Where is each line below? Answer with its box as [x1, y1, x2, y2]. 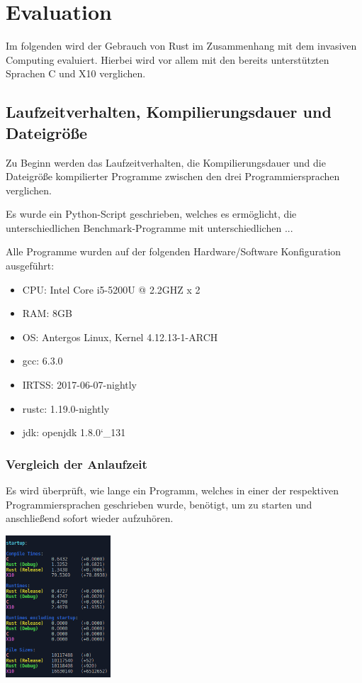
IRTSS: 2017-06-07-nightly [22, 377, 137, 392]
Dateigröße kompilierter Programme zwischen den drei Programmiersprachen [6, 169, 340, 184]
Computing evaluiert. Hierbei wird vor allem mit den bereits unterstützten [6, 52, 329, 67]
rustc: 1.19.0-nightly [22, 401, 110, 416]
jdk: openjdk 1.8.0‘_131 [22, 425, 126, 440]
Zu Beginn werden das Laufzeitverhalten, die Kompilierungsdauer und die [6, 155, 326, 170]
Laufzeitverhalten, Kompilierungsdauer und [6, 101, 332, 123]
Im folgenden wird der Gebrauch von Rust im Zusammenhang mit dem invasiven [6, 38, 357, 53]
